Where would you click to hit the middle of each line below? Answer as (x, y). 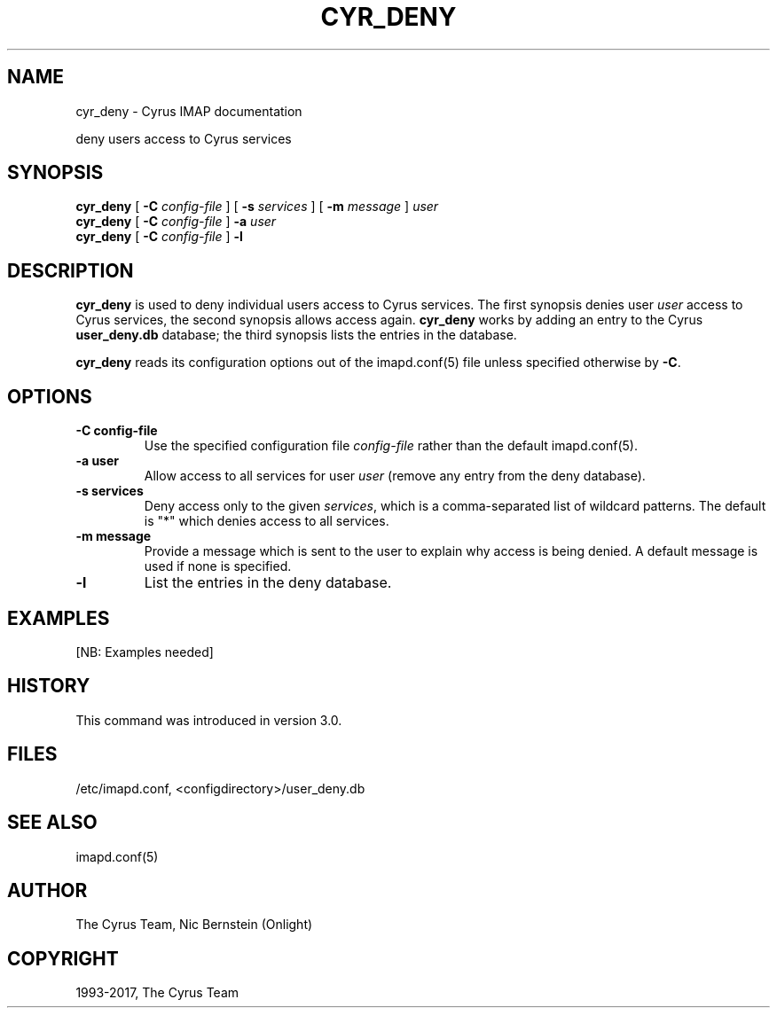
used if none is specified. (218, 566)
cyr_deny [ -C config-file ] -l (159, 237)
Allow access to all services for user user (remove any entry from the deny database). (395, 476)
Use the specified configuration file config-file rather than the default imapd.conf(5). (391, 446)
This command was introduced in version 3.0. (209, 720)
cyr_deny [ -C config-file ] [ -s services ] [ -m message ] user (257, 207)
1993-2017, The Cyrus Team (157, 993)
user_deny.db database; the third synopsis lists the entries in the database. (296, 335)
